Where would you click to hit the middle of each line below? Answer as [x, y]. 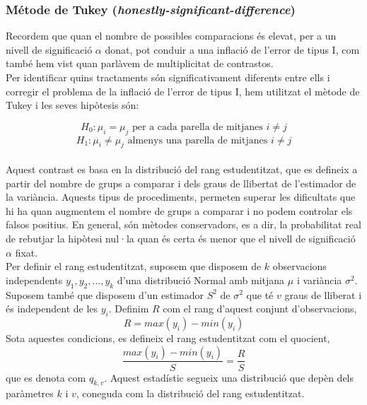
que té [260, 294]
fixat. [27, 252]
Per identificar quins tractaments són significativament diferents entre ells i [168, 77]
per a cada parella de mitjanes [198, 127]
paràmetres [30, 393]
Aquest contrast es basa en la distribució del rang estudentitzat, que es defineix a [182, 169]
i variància [319, 280]
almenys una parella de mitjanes [198, 140]
